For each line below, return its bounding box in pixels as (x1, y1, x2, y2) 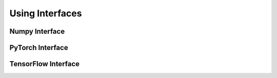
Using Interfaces (9, 8, 82, 19)
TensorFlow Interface (9, 60, 80, 68)
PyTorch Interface (9, 43, 69, 52)
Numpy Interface (9, 27, 65, 36)
